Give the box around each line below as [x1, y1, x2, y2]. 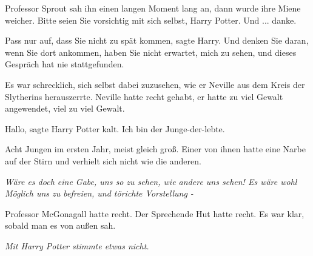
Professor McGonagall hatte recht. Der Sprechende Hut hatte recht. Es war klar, [5, 207, 305, 220]
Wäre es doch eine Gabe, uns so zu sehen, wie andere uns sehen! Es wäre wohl [5, 175, 297, 187]
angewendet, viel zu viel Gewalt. [5, 102, 125, 115]
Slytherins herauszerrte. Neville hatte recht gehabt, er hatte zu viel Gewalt [5, 90, 283, 103]
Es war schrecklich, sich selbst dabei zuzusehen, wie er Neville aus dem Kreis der [5, 78, 305, 90]
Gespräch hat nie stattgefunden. [5, 58, 124, 70]
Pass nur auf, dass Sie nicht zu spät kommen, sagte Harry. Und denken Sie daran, [5, 34, 309, 47]
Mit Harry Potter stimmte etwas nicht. [5, 239, 149, 252]
